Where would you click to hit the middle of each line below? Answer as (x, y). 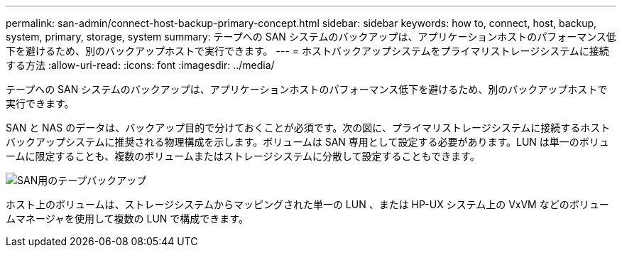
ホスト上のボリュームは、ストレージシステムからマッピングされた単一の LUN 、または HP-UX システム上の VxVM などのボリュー (307, 204)
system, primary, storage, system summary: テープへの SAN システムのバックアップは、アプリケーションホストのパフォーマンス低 (311, 37)
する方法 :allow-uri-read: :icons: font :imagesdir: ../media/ (140, 65)
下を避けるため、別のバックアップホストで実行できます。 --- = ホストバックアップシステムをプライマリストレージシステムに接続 (307, 51)
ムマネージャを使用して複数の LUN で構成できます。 (127, 219)
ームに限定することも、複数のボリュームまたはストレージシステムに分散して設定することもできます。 (243, 156)
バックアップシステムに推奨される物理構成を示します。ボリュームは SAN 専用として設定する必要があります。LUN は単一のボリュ (307, 142)
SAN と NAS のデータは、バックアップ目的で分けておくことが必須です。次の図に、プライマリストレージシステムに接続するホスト (308, 128)
